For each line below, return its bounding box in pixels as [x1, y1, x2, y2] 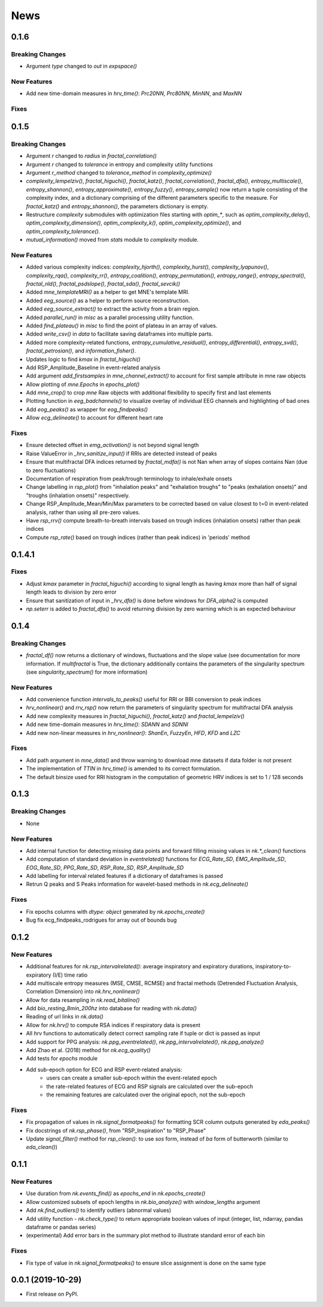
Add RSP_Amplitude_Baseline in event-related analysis [26, 364, 161, 371]
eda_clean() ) [26, 1144, 58, 1151]
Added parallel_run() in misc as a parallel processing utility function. [26, 314, 194, 321]
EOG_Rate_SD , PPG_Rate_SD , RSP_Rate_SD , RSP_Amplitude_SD [26, 864, 184, 871]
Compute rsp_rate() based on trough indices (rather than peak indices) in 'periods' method [26, 533, 251, 541]
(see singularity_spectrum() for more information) [26, 668, 148, 676]
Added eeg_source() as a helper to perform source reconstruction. [26, 297, 190, 304]
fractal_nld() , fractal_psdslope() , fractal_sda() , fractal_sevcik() [26, 280, 181, 287]
